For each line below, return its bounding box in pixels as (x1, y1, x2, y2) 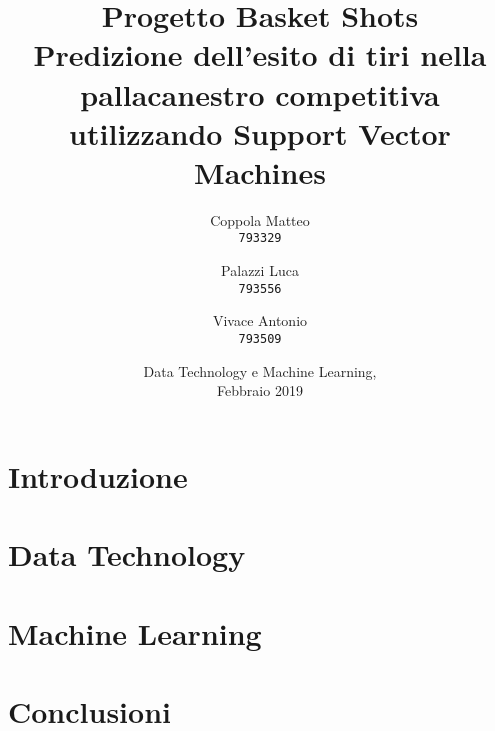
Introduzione (8, 455, 188, 496)
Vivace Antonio (212, 310, 308, 331)
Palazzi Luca (221, 260, 299, 281)
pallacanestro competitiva (80, 73, 440, 114)
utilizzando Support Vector (69, 112, 451, 153)
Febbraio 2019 (217, 380, 303, 401)
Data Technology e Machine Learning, (143, 360, 377, 381)
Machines (194, 151, 326, 192)
